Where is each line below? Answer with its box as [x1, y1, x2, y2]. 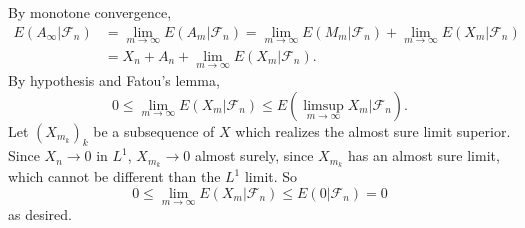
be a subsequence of [93, 120, 215, 141]
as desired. [8, 204, 72, 225]
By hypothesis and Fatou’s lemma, [8, 70, 220, 91]
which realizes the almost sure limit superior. [235, 120, 511, 141]
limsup [303, 98, 344, 113]
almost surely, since [194, 145, 314, 166]
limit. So [244, 166, 298, 187]
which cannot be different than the [8, 166, 221, 187]
